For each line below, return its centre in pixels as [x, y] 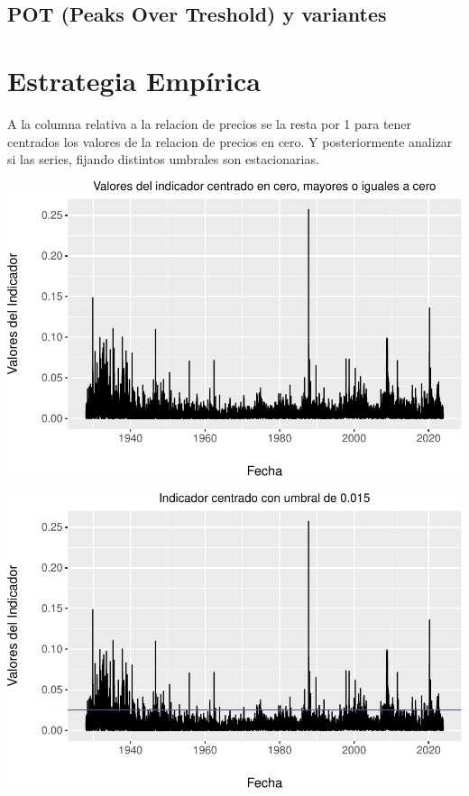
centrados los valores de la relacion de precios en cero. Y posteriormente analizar [230, 141]
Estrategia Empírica [134, 80]
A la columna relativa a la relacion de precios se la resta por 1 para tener [210, 123]
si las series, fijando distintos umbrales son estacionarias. [163, 159]
